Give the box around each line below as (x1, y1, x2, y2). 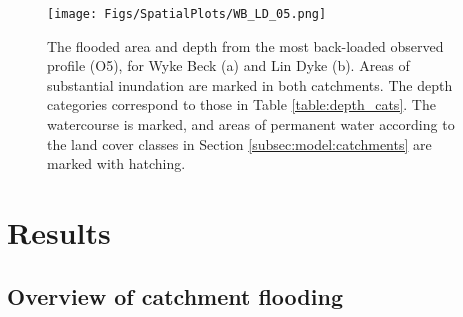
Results (7, 212, 111, 252)
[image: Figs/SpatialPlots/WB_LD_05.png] (47, 7, 327, 21)
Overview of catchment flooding (7, 280, 343, 311)
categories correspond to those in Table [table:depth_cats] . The (47, 94, 436, 115)
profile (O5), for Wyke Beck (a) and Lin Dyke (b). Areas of (47, 55, 410, 76)
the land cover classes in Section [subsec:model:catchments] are (47, 133, 432, 154)
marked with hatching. (47, 153, 186, 174)
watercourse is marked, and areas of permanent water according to (47, 114, 455, 135)
